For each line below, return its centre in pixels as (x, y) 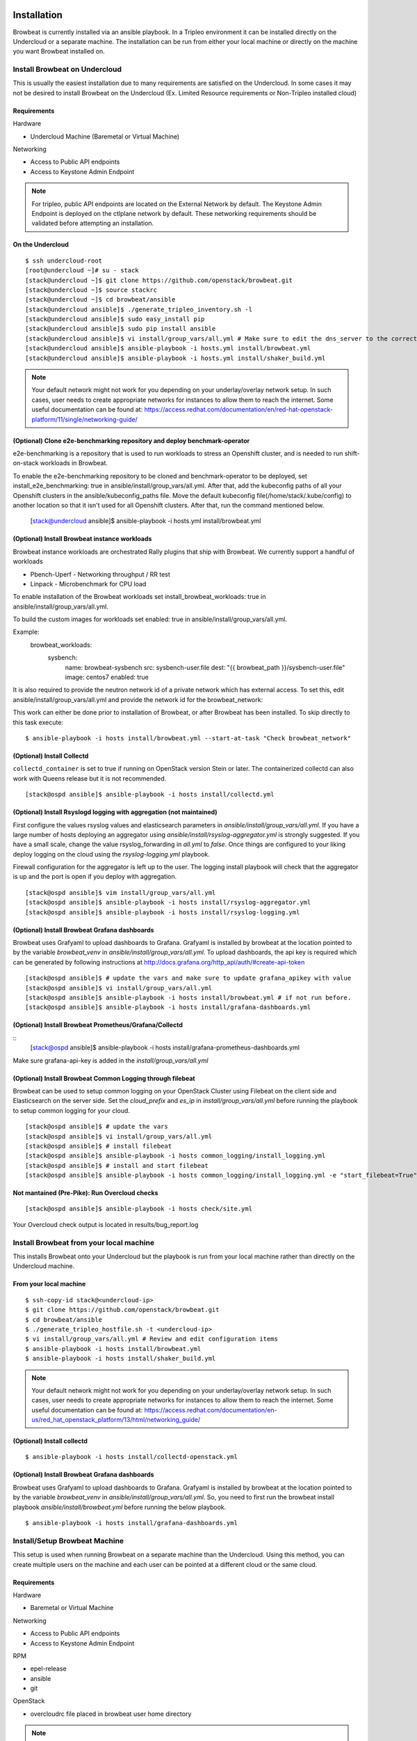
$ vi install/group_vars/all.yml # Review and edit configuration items (152, 1339)
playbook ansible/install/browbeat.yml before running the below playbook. (120, 1507)
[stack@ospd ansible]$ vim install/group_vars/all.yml (121, 892)
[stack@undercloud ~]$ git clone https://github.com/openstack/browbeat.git (159, 280)
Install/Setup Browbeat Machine (68, 1540)
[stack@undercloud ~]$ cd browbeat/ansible (100, 300)
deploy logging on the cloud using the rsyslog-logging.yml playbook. (111, 854)
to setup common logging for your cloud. (71, 1110)
